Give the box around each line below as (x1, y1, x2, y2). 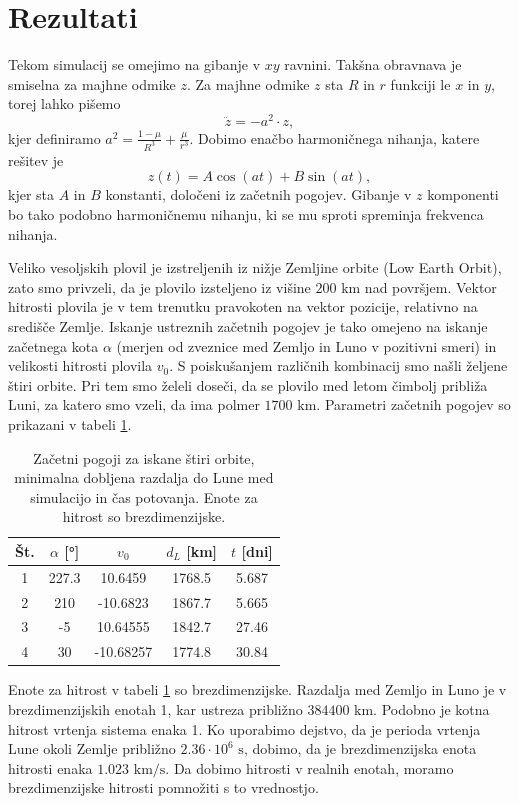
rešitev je (8, 149, 64, 170)
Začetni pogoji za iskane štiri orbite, (33, 447, 255, 468)
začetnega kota (8, 335, 99, 356)
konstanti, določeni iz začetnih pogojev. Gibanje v (105, 184, 412, 205)
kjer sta (8, 184, 55, 205)
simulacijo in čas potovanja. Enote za (30, 486, 258, 507)
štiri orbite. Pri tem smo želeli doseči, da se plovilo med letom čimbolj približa (8, 374, 488, 395)
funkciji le (390, 73, 451, 94)
